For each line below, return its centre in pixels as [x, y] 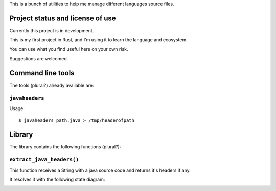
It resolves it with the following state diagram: [57, 179]
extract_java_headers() [44, 160]
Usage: [17, 108]
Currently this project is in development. [52, 30]
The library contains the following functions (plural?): [65, 147]
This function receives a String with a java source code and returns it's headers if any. [100, 170]
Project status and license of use [63, 18]
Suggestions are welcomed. [39, 59]
